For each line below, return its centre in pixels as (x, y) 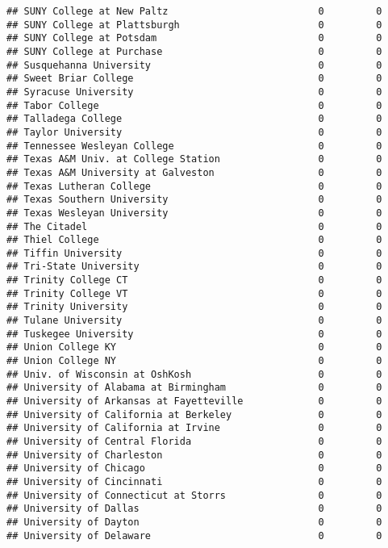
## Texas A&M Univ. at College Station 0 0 (194, 159)
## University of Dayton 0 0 (194, 522)
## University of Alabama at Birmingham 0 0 (194, 388)
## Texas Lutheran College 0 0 (194, 186)
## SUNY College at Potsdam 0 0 (194, 38)
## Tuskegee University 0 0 (194, 334)
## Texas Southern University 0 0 (194, 200)
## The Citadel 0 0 (194, 226)
